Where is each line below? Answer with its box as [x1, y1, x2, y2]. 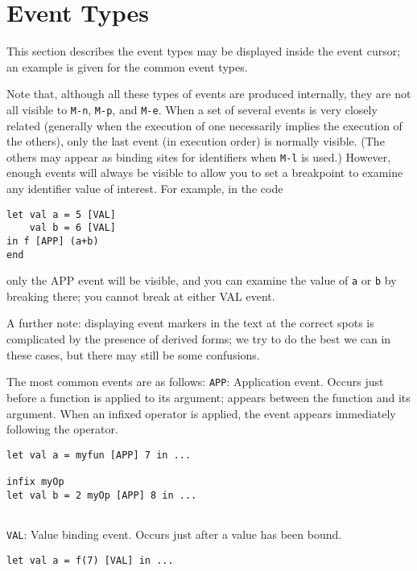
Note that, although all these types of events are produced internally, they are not [6, 85, 411, 102]
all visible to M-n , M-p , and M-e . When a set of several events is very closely [6, 101, 378, 117]
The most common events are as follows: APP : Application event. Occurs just [6, 373, 384, 390]
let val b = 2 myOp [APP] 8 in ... [6, 489, 197, 501]
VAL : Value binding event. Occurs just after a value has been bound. [6, 525, 342, 542]
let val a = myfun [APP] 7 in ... [6, 449, 192, 461]
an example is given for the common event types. [6, 58, 248, 75]
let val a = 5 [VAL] [6, 208, 117, 220]
